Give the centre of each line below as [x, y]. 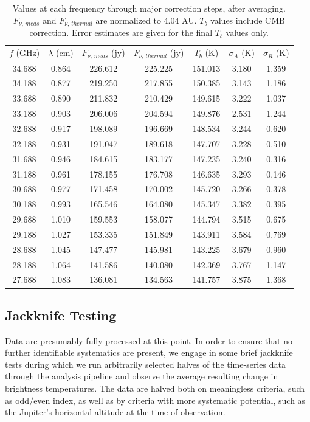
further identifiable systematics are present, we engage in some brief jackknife [149, 352]
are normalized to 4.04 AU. [146, 20]
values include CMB [248, 20]
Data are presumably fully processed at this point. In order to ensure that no [149, 340]
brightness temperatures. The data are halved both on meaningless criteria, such [155, 388]
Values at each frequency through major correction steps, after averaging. [149, 8]
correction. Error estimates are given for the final [121, 33]
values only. [247, 33]
